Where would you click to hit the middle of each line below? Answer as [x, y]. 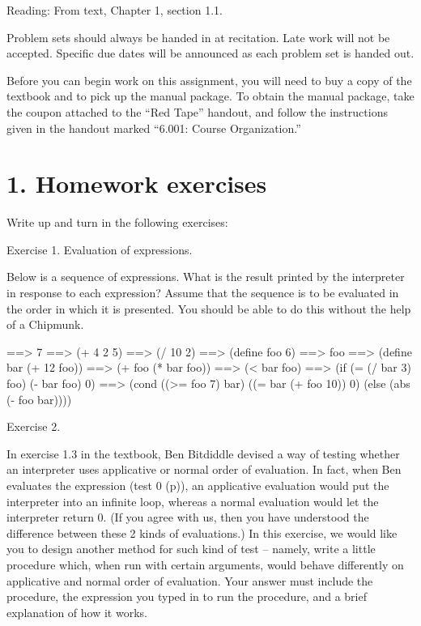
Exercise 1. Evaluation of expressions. [100, 249]
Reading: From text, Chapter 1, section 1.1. [115, 10]
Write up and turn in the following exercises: [117, 222]
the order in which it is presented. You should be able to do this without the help [209, 308]
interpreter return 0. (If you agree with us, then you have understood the [188, 517]
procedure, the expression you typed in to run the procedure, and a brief [187, 596]
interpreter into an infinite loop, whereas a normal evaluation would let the [193, 501]
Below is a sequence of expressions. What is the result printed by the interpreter [206, 277]
